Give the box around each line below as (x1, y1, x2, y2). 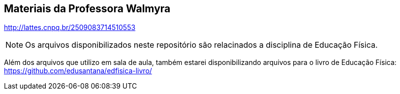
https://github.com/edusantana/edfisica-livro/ (4, 66, 152, 75)
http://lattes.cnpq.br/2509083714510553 (4, 23, 136, 32)
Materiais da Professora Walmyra (4, 2, 171, 15)
